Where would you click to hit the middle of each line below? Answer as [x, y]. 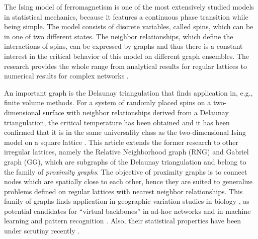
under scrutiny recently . [42, 231]
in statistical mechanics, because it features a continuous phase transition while [126, 16]
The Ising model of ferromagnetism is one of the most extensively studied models [129, 7]
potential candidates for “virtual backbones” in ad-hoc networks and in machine [127, 211]
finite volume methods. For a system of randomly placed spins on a [108, 102]
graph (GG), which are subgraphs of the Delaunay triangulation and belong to [125, 161]
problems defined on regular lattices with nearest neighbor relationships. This [123, 191]
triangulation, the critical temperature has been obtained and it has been [117, 122]
